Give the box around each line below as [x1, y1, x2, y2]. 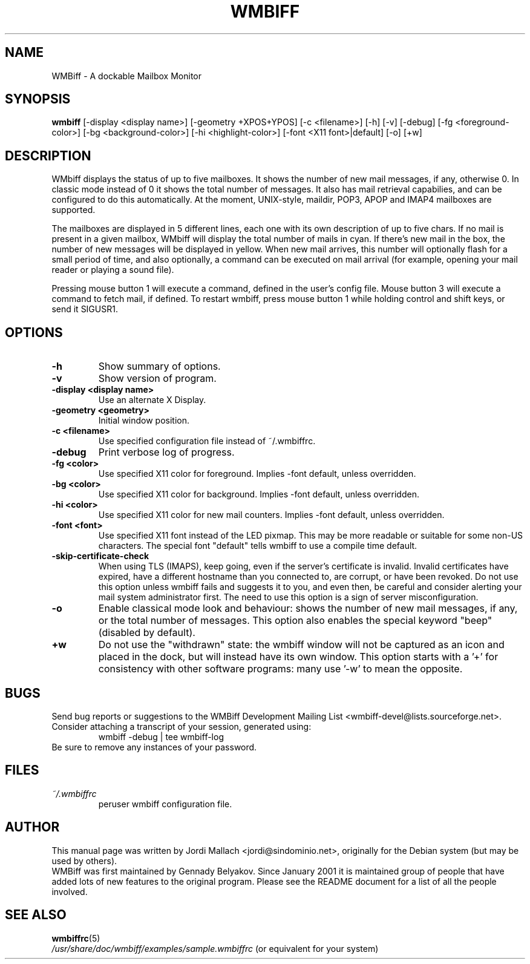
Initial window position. [98, 415, 190, 426]
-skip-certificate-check [51, 551, 149, 562]
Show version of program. [98, 372, 217, 385]
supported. [51, 205, 96, 215]
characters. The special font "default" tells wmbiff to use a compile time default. [98, 540, 417, 551]
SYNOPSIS [5, 91, 71, 107]
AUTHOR [5, 819, 60, 835]
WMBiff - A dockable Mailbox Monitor [51, 70, 202, 81]
